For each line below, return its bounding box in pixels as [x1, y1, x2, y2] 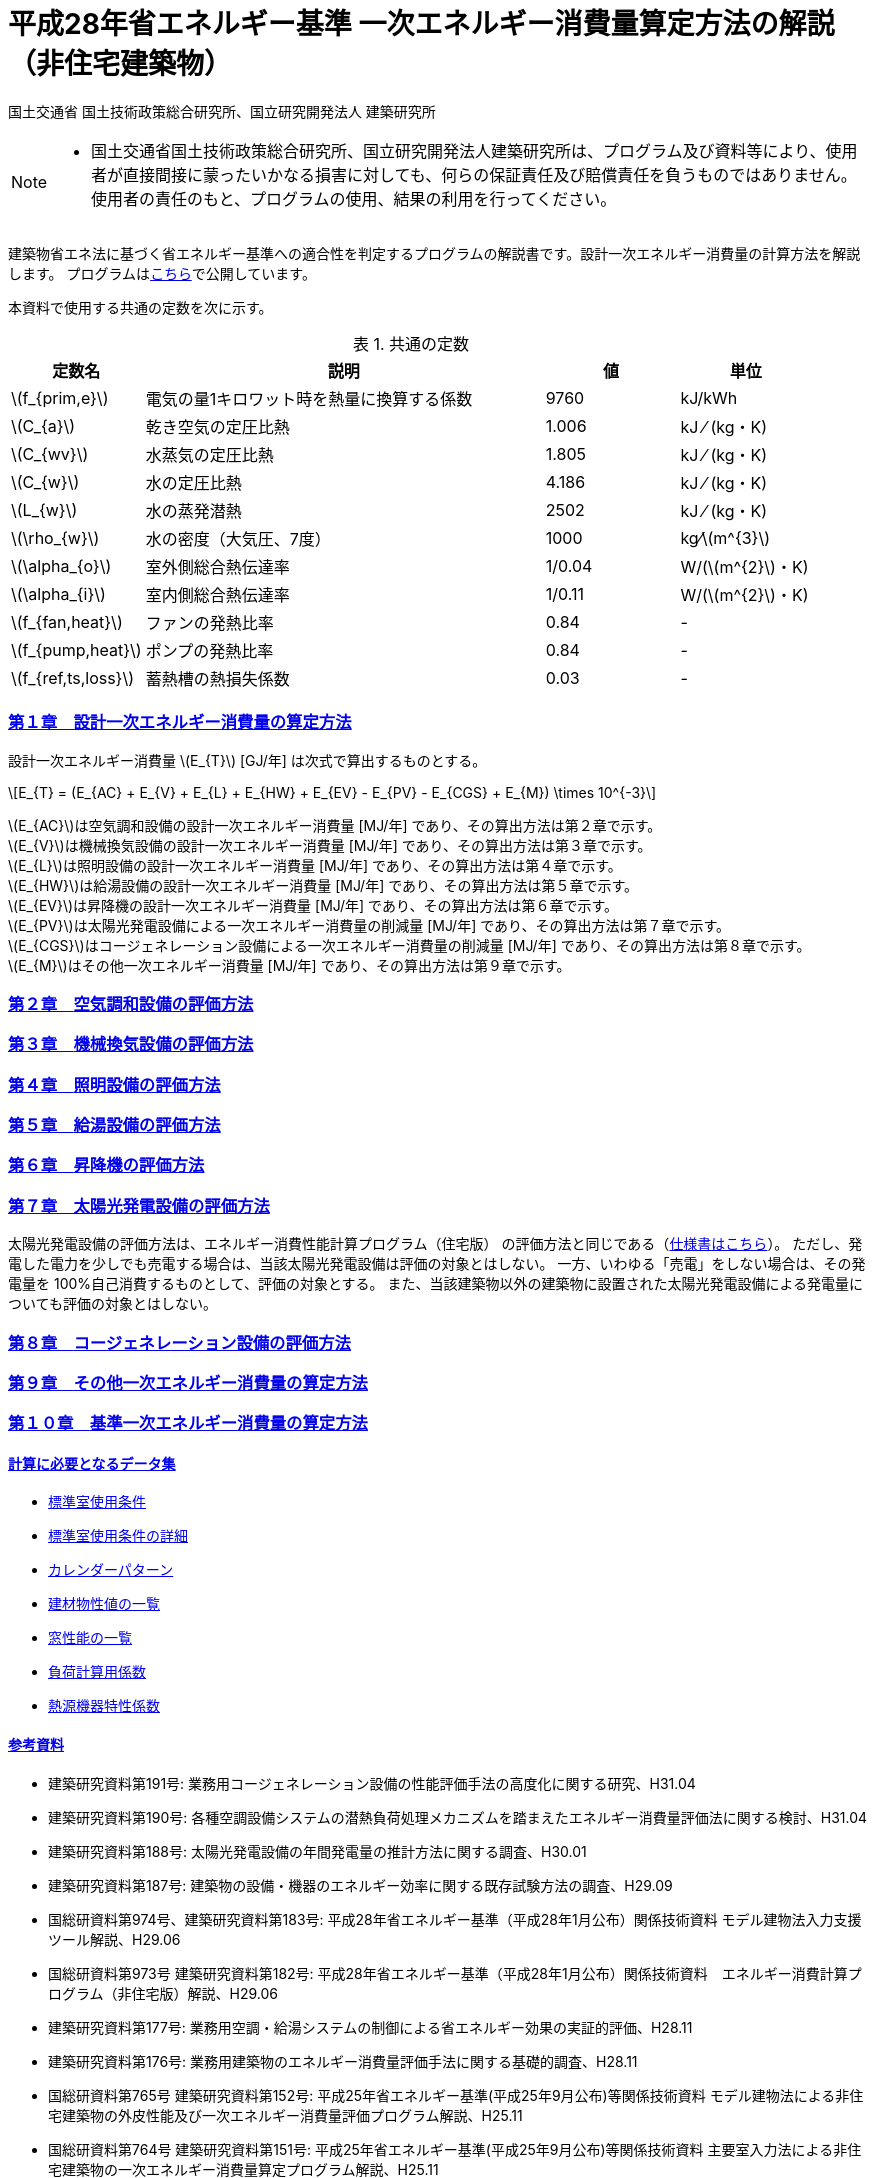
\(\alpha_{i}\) [11, 583, 106, 604]
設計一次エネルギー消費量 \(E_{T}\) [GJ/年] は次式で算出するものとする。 [8, 751, 487, 769]
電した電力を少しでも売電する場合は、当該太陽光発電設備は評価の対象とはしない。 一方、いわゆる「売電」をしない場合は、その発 [8, 1255, 866, 1273]
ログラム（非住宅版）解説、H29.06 [48, 1984, 279, 2002]
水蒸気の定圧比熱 [145, 444, 274, 465]
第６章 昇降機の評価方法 [8, 1155, 205, 1176]
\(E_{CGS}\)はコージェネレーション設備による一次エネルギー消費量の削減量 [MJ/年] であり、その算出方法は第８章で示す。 [8, 936, 811, 954]
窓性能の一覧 [48, 1629, 132, 1647]
